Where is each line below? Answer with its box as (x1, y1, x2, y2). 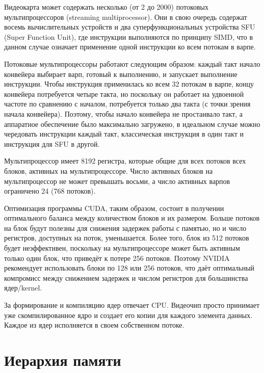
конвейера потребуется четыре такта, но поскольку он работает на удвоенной (4, 88, 244, 99)
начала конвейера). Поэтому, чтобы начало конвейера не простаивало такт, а (4, 108, 243, 119)
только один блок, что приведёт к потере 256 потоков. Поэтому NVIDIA (4, 252, 230, 263)
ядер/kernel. (4, 282, 42, 293)
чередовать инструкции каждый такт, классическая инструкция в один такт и (4, 128, 244, 139)
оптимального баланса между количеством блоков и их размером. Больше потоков (4, 212, 260, 223)
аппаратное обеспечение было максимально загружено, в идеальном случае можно (4, 118, 260, 129)
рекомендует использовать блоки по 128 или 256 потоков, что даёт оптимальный (4, 262, 255, 273)
